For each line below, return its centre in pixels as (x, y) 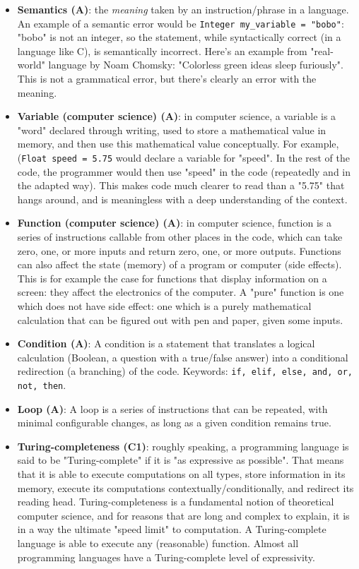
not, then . (42, 385)
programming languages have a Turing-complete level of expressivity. (166, 557)
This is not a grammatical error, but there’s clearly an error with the (167, 79)
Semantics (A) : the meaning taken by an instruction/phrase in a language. (183, 9)
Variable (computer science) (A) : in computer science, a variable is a (177, 116)
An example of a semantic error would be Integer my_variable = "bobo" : (181, 23)
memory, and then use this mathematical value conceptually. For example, (178, 144)
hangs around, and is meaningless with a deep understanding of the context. (182, 199)
